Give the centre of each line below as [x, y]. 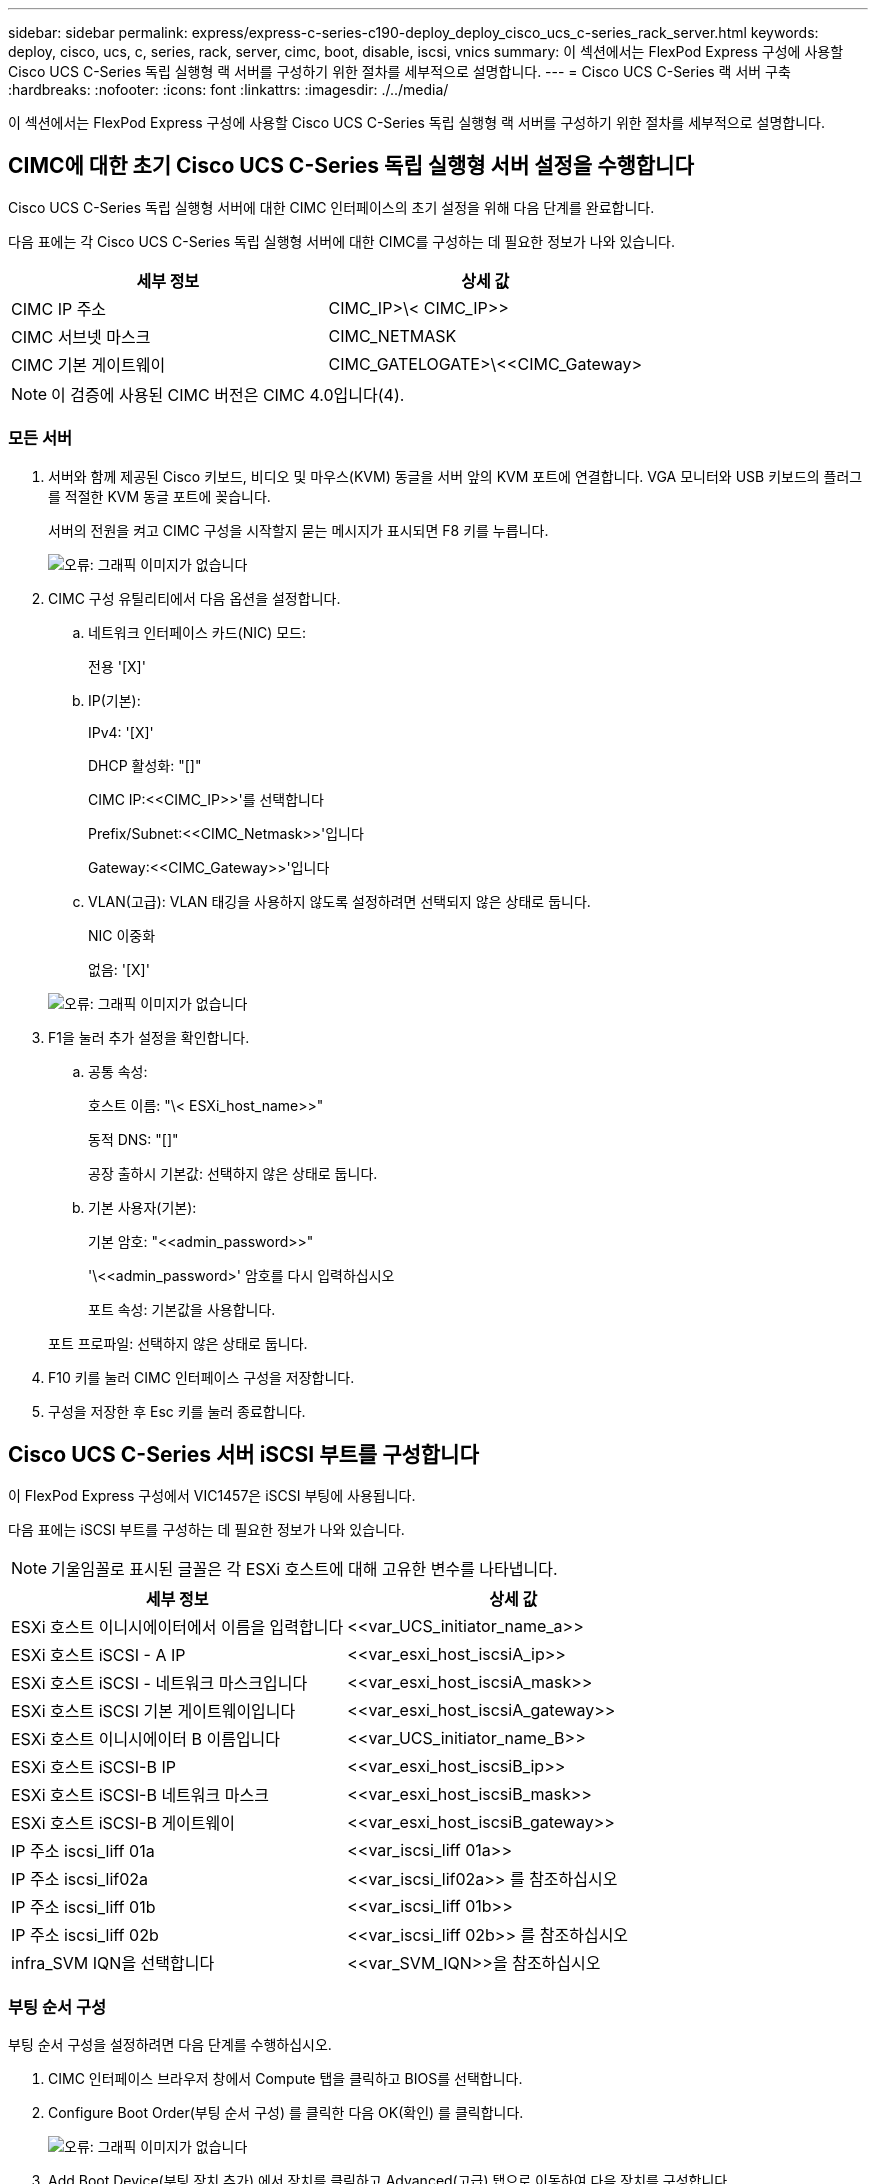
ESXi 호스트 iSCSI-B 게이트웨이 [123, 1823]
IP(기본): [114, 700]
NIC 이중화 [122, 935]
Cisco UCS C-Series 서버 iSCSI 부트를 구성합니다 [243, 1455]
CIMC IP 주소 [59, 308]
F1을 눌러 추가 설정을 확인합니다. [149, 1037]
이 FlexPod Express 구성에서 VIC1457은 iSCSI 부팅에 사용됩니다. [212, 1496]
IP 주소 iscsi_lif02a [80, 1879]
